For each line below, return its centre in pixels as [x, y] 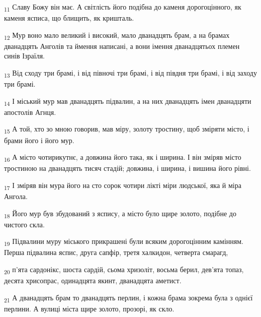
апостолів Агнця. [30, 112]
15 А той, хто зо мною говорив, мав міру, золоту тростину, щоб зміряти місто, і [127, 130]
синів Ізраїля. [24, 56]
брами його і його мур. [39, 140]
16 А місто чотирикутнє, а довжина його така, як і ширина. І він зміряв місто [123, 157]
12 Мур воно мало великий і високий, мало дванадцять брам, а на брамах [117, 35]
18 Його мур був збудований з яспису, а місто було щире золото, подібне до [120, 214]
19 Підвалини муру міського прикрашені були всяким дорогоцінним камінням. [124, 242]
